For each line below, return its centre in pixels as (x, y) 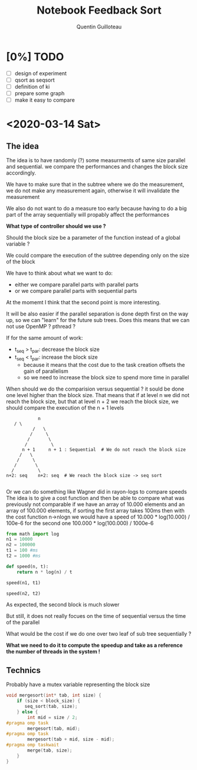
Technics (24, 670)
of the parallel (23, 623)
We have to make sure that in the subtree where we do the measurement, (95, 184)
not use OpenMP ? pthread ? (41, 326)
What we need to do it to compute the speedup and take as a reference (94, 645)
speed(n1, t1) (24, 583)
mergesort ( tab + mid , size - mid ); (71, 740)
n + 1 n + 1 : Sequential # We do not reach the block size (104, 450)
